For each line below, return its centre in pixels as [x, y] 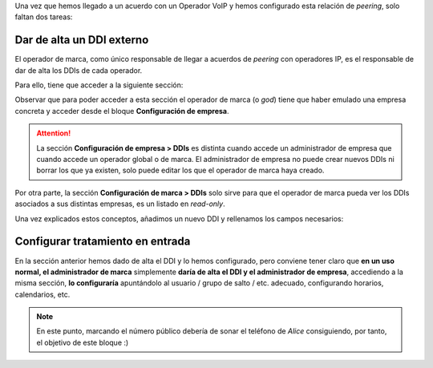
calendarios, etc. [42, 294]
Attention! [54, 133]
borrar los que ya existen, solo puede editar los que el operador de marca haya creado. [180, 170]
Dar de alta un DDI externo [82, 40]
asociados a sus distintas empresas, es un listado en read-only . [120, 204]
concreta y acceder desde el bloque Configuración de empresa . [122, 111]
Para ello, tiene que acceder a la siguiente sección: [99, 85]
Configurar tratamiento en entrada [103, 242]
